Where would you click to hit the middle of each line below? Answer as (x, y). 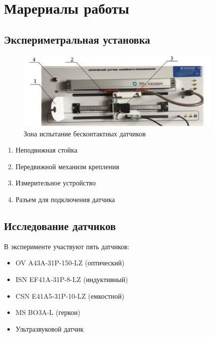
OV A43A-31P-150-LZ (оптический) (70, 263)
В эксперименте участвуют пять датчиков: (67, 246)
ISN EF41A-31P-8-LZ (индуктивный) (72, 279)
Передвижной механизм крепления (67, 166)
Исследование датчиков (60, 225)
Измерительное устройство (55, 183)
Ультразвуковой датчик (50, 328)
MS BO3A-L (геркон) (48, 312)
